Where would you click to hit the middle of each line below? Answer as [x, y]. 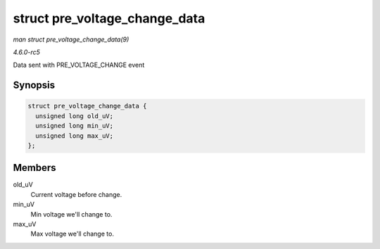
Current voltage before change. [76, 194]
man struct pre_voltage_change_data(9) [71, 39]
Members [34, 168]
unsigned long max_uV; [75, 136]
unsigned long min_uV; [75, 126]
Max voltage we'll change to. [72, 234]
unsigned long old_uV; [75, 116]
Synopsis [34, 85]
